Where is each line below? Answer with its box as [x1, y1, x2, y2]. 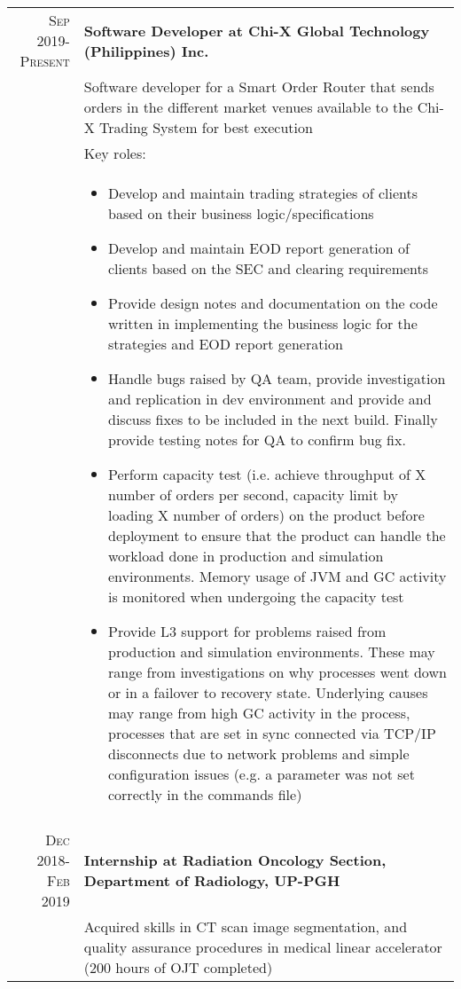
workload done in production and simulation [107, 546, 384, 566]
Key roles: [83, 143, 146, 163]
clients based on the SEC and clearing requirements [107, 258, 429, 279]
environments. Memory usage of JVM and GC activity [107, 566, 447, 586]
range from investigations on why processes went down [107, 662, 447, 682]
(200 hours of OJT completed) [83, 957, 273, 977]
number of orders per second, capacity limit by [107, 484, 399, 505]
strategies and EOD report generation [107, 334, 343, 354]
